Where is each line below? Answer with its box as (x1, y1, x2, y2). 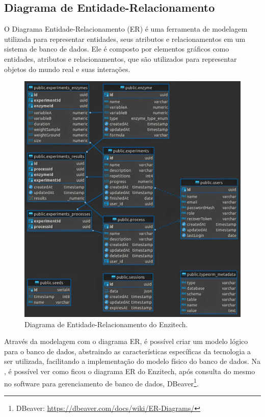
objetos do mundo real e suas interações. (4, 63, 130, 74)
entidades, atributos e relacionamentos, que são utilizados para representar (4, 53, 237, 64)
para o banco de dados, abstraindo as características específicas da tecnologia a (4, 346, 251, 356)
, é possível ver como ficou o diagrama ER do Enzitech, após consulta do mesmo (4, 366, 255, 377)
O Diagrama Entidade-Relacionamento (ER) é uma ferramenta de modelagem (4, 23, 248, 34)
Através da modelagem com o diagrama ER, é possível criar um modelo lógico (4, 336, 248, 347)
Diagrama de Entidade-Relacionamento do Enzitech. (24, 318, 188, 329)
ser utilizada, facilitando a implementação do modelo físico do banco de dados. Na (4, 356, 261, 366)
